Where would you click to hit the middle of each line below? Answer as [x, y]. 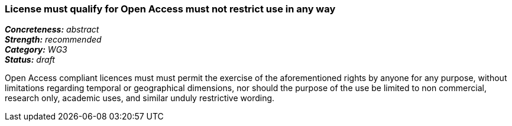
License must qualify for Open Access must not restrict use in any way [170, 9]
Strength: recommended [53, 40]
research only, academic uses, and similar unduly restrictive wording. [140, 98]
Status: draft [30, 60]
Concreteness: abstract [52, 30]
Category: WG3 [36, 50]
